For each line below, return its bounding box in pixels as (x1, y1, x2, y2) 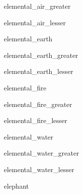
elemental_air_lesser (4, 17, 66, 27)
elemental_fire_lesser (4, 115, 68, 125)
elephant (4, 180, 29, 191)
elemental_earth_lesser (4, 66, 73, 76)
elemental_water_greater (4, 148, 79, 158)
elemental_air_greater (4, 1, 71, 11)
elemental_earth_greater (4, 50, 78, 60)
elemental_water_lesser (4, 164, 74, 174)
